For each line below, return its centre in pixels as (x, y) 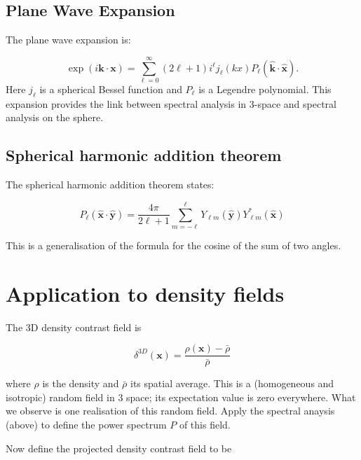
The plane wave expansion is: (68, 40)
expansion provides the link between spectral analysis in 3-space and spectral (171, 103)
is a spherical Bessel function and (111, 89)
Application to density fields (145, 293)
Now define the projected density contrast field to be (119, 448)
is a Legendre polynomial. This (265, 89)
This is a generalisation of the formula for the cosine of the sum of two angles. (173, 245)
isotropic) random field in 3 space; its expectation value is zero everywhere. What (181, 397)
